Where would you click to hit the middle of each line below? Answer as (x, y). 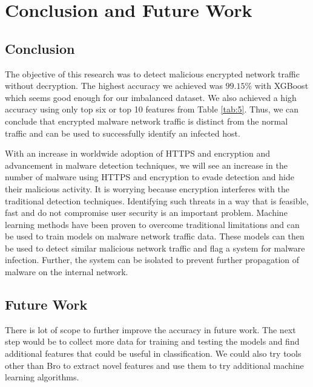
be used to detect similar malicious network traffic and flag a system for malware (155, 248)
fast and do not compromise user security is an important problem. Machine (146, 213)
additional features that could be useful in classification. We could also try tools (153, 353)
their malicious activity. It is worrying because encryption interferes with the (147, 188)
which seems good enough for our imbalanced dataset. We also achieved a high (151, 97)
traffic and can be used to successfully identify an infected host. (123, 133)
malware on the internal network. (67, 272)
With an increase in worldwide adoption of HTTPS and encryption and (137, 153)
